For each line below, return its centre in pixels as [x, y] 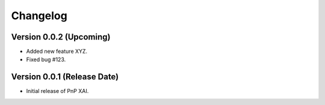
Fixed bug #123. [46, 59]
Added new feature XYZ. [57, 52]
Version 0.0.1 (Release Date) [65, 77]
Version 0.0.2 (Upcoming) [61, 37]
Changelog [39, 16]
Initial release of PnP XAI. [57, 91]
